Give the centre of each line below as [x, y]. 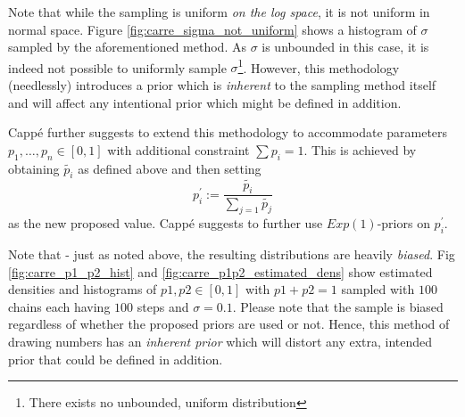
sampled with [378, 289]
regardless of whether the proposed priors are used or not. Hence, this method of [229, 324]
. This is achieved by [360, 149]
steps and [163, 306]
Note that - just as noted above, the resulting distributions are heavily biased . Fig [232, 254]
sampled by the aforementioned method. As [127, 47]
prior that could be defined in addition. [116, 359]
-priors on [403, 223]
